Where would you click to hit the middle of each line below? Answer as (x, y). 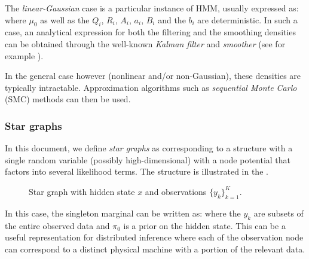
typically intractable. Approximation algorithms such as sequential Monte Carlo (151, 87)
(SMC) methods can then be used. (68, 99)
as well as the (65, 19)
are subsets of (279, 213)
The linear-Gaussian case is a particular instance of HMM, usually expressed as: (152, 8)
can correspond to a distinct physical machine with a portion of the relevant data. (155, 249)
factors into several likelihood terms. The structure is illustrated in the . (137, 171)
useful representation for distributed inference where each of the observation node (154, 237)
